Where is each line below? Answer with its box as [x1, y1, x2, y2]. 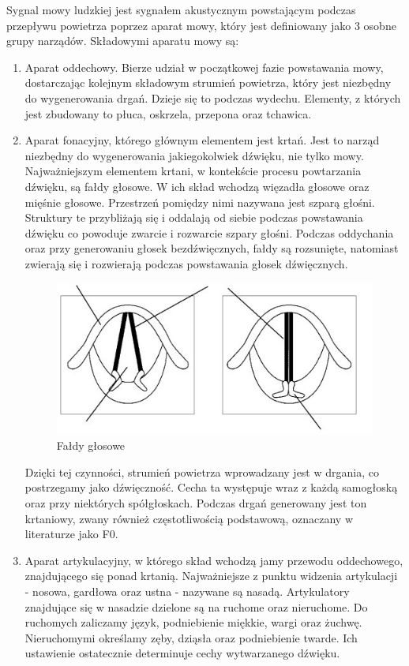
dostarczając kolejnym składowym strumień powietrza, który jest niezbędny [24, 74, 392, 91]
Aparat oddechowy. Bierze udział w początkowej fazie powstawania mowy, [24, 58, 384, 75]
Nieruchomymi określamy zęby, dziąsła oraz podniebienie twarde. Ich [24, 629, 358, 645]
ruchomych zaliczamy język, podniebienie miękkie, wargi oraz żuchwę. [24, 614, 362, 630]
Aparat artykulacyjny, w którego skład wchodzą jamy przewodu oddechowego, [24, 552, 403, 568]
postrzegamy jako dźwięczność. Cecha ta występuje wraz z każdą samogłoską [24, 479, 398, 496]
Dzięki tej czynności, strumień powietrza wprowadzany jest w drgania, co [24, 463, 379, 480]
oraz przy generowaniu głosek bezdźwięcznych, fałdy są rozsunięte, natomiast [24, 240, 399, 256]
